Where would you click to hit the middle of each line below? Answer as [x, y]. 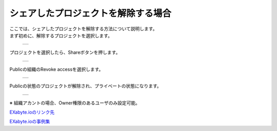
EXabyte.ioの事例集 [30, 122]
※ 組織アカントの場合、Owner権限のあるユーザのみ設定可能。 [75, 103]
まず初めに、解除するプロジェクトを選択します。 [61, 35]
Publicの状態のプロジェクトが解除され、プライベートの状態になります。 [85, 86]
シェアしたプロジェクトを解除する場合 [91, 13]
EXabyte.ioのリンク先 [32, 112]
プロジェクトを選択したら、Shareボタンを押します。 [65, 52]
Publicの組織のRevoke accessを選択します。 [56, 69]
